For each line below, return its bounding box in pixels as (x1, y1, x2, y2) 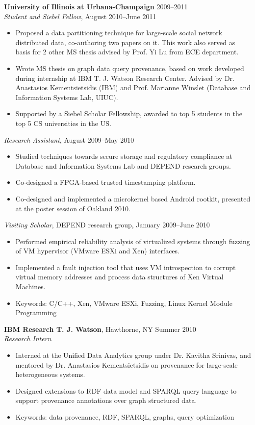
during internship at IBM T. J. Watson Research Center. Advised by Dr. (15, 73, 234, 83)
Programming (15, 307, 57, 318)
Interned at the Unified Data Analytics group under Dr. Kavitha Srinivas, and (15, 350, 251, 360)
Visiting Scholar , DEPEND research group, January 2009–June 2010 (4, 220, 210, 230)
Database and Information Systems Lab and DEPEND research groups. (15, 160, 231, 171)
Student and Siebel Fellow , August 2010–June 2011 (4, 11, 156, 21)
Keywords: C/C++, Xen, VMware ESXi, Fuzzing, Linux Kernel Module (15, 298, 232, 308)
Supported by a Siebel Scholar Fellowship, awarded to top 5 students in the (15, 108, 242, 119)
